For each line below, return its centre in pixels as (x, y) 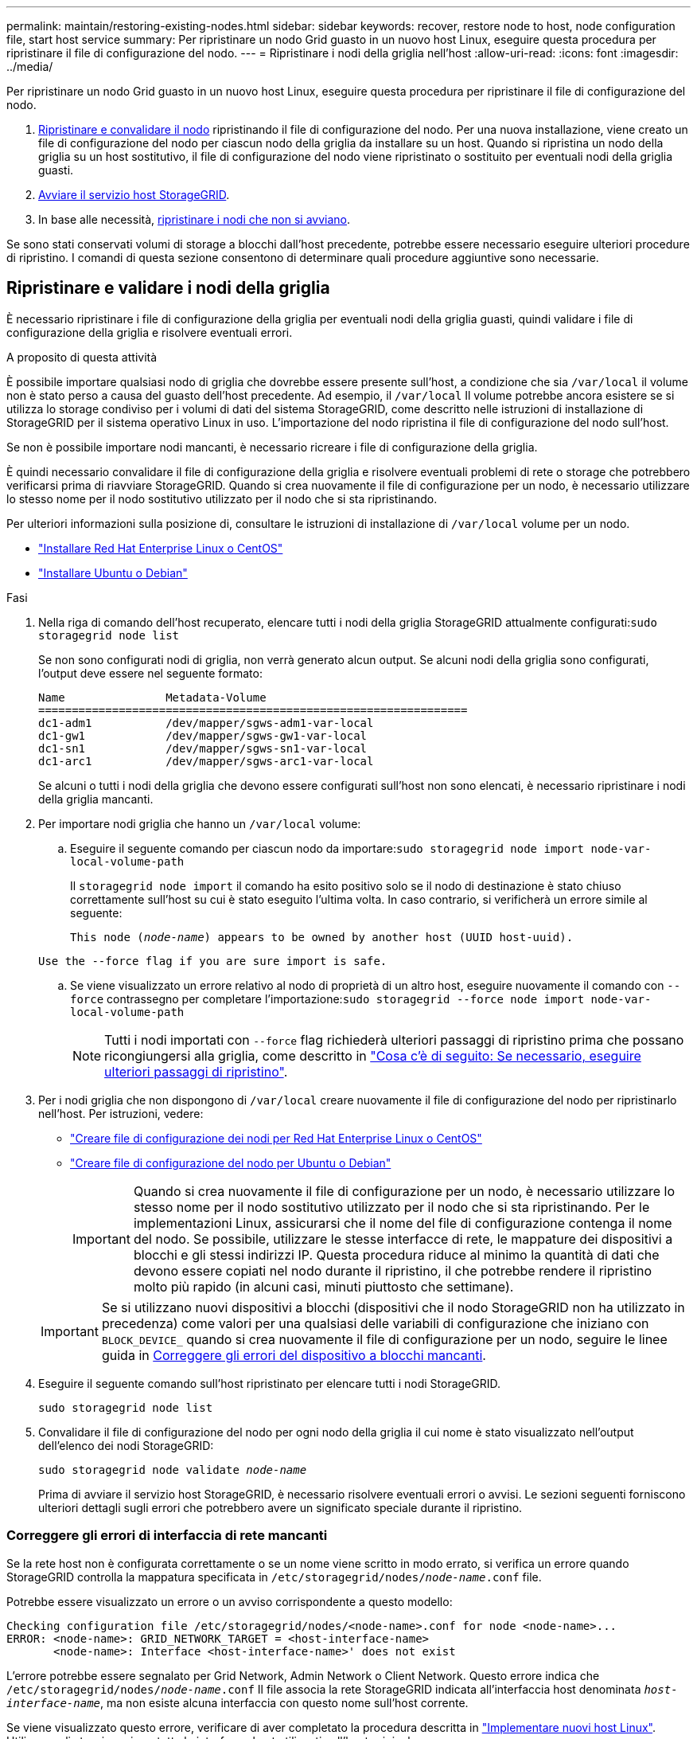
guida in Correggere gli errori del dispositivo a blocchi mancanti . (294, 1355)
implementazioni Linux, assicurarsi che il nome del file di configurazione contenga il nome (403, 1223)
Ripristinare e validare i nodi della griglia (168, 288)
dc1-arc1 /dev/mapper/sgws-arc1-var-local (206, 761)
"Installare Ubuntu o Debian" (113, 573)
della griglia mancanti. (96, 799)
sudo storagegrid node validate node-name (173, 1469)
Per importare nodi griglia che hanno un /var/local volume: (200, 823)
